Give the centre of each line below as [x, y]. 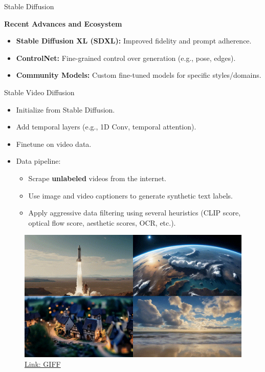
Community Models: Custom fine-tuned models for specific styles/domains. [139, 75]
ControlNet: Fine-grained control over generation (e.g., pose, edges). [126, 58]
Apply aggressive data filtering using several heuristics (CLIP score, [135, 213]
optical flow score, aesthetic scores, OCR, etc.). [102, 222]
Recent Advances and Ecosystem [63, 23]
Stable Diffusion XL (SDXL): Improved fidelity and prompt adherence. [134, 41]
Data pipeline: [38, 161]
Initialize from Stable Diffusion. [65, 109]
